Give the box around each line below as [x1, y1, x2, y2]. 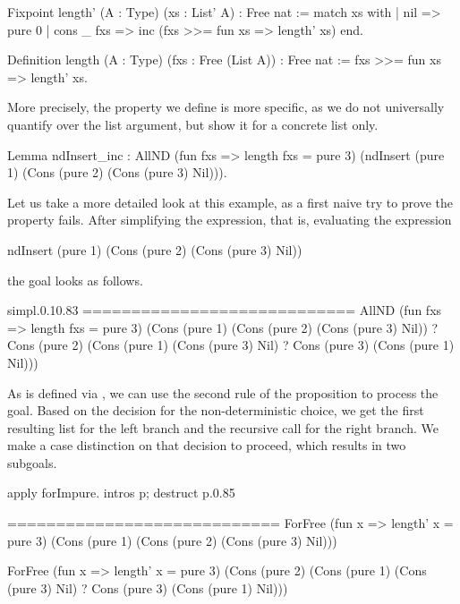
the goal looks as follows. [7, 270, 143, 289]
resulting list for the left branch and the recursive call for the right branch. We [7, 418, 439, 437]
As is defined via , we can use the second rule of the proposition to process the [7, 383, 439, 402]
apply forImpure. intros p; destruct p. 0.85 [7, 483, 235, 502]
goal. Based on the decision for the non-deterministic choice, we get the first [7, 401, 424, 420]
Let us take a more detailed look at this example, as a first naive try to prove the [7, 192, 453, 211]
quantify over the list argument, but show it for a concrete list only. [7, 115, 379, 133]
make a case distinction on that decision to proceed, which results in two [7, 436, 406, 455]
